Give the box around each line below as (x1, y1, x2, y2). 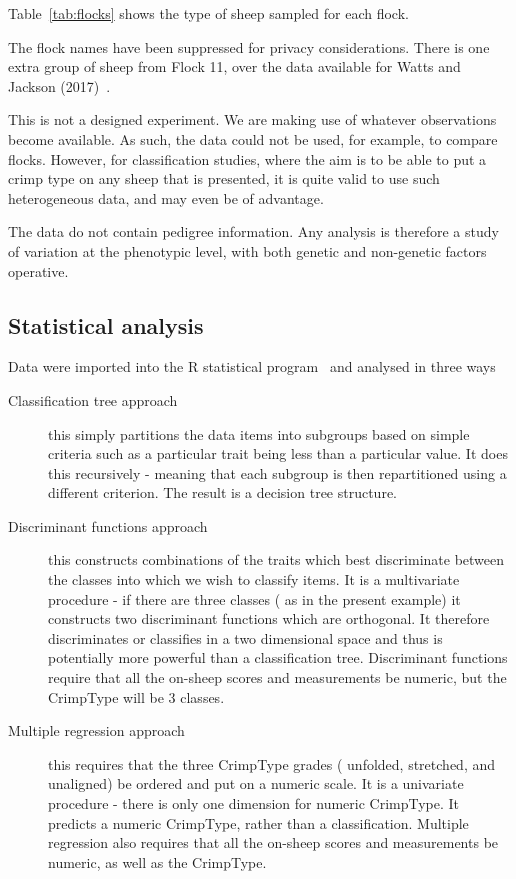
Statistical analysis (8, 309, 204, 340)
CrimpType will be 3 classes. (48, 686, 225, 707)
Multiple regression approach (8, 720, 185, 741)
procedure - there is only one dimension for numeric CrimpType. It (48, 793, 460, 814)
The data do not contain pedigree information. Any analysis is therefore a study (8, 221, 499, 242)
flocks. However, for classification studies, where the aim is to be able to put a (8, 148, 487, 169)
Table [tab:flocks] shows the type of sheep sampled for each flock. (8, 3, 409, 23)
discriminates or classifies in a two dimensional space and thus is (48, 627, 443, 648)
